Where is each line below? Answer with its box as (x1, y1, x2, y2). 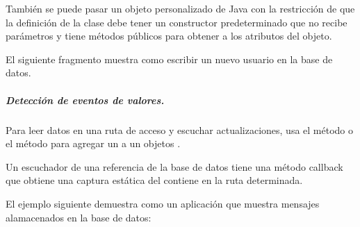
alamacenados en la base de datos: (6, 210, 152, 224)
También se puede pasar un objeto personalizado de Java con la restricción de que (6, 1, 355, 15)
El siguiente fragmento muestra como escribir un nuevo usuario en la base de (6, 51, 333, 66)
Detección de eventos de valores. (6, 92, 165, 107)
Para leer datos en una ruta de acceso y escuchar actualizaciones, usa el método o (6, 122, 353, 137)
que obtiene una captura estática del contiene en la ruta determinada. (6, 173, 303, 187)
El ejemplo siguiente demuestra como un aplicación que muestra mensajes (6, 196, 320, 210)
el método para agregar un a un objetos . (6, 136, 181, 151)
